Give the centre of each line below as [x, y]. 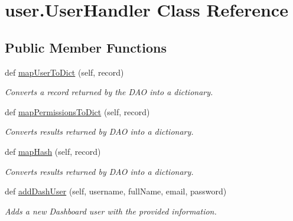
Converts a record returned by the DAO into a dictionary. [109, 92]
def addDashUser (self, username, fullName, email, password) [116, 191]
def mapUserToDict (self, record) [64, 72]
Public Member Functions [86, 47]
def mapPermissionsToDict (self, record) [77, 111]
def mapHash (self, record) [53, 151]
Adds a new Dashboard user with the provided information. [111, 211]
